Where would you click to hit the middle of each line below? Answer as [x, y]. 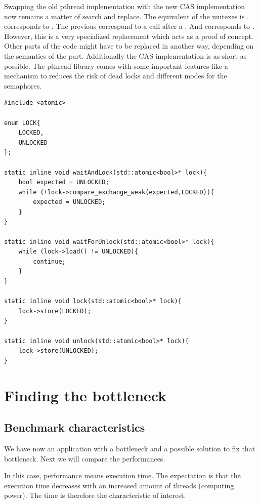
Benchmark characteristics [75, 427]
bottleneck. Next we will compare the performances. [85, 458]
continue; [49, 261]
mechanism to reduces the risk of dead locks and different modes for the [116, 76]
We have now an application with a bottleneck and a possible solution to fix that [130, 448]
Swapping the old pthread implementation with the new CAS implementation [125, 6]
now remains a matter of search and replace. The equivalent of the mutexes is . [126, 16]
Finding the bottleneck [85, 395]
